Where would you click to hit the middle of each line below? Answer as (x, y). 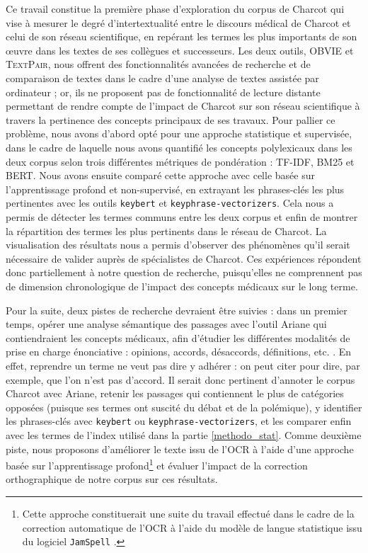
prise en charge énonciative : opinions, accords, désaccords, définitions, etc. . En (179, 352)
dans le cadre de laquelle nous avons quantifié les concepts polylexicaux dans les (179, 147)
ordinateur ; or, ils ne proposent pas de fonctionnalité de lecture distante (163, 92)
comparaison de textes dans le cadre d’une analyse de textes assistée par (162, 78)
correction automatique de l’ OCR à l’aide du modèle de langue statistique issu (192, 527)
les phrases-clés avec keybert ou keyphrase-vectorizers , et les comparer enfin (179, 421)
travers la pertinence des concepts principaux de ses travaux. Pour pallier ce (171, 119)
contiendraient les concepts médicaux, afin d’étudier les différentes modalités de (178, 337)
